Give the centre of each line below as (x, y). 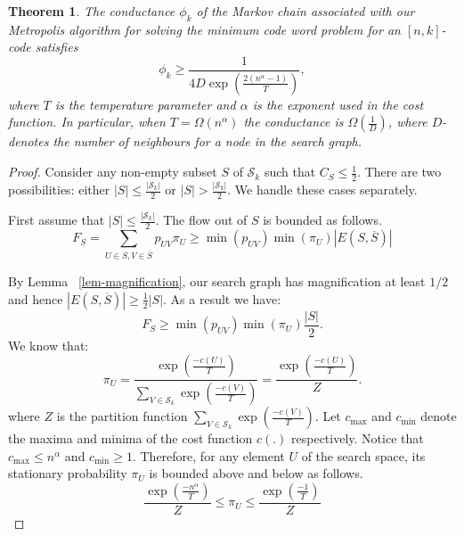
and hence (36, 298)
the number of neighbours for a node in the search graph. (208, 141)
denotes (28, 141)
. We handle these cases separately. (322, 190)
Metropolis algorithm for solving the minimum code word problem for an (204, 29)
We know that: (49, 345)
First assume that (57, 220)
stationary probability (68, 473)
